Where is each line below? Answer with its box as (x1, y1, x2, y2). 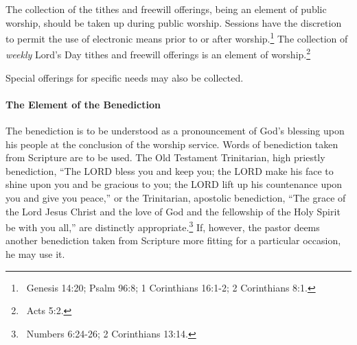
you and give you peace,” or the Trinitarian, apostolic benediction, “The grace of (5, 191, 346, 205)
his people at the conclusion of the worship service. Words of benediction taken (5, 136, 338, 151)
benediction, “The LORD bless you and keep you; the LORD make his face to (5, 163, 334, 178)
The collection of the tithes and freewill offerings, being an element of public (5, 2, 327, 16)
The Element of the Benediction (5, 97, 161, 111)
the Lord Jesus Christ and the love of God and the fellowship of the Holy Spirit (5, 204, 341, 218)
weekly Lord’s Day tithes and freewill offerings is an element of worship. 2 (5, 45, 311, 62)
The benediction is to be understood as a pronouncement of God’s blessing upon (5, 123, 345, 138)
